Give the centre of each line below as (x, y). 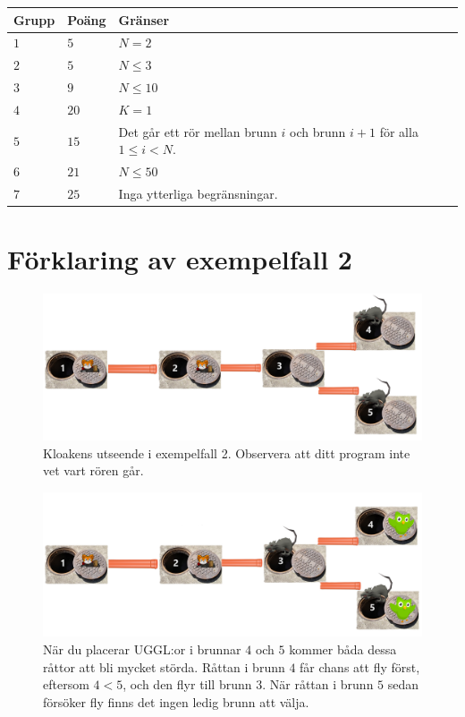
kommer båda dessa (343, 649)
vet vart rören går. (93, 470)
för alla (399, 131)
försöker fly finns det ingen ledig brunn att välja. (176, 701)
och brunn (318, 131)
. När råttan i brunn (318, 684)
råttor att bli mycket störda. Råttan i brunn (164, 666)
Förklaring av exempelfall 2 (180, 259)
